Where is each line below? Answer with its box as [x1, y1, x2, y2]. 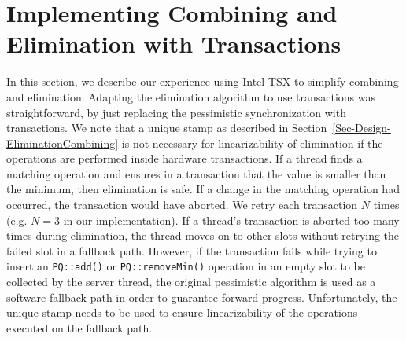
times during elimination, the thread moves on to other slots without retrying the [6, 227, 400, 244]
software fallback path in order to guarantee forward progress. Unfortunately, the [6, 288, 397, 305]
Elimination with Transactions [6, 27, 341, 60]
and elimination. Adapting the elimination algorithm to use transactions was [6, 88, 376, 104]
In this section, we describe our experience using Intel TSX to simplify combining [6, 73, 399, 90]
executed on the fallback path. [6, 319, 153, 335]
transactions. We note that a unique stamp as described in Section [6, 119, 327, 136]
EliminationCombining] [6, 134, 119, 151]
